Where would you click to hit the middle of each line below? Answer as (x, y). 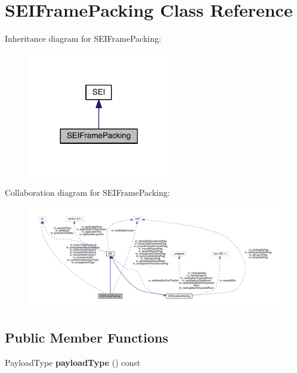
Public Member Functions (86, 337)
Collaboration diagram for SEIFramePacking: (87, 192)
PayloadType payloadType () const (73, 362)
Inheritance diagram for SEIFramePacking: (83, 38)
